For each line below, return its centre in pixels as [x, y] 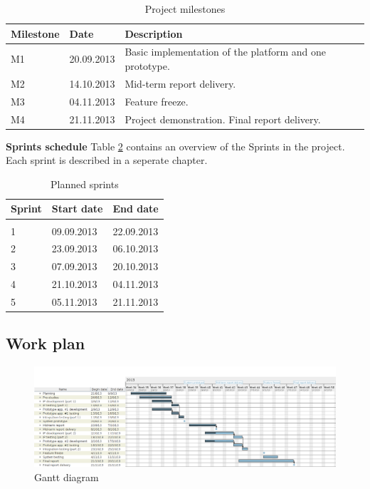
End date [136, 209]
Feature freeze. [157, 101]
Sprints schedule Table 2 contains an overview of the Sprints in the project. [175, 146]
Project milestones [185, 9]
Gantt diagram [67, 477]
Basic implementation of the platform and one [226, 52]
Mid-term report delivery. [180, 83]
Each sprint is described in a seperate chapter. [107, 160]
